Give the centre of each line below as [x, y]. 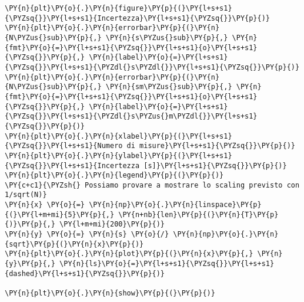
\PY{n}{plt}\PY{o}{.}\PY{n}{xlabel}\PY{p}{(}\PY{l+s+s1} [118, 136]
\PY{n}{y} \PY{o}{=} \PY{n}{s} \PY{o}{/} [87, 234]
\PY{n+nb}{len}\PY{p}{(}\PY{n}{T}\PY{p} [198, 214]
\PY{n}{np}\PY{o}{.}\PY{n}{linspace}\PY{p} [175, 205]
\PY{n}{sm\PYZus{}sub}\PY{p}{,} [169, 87]
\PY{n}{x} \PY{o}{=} [45, 205]
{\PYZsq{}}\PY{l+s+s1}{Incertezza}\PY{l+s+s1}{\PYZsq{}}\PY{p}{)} [138, 18]
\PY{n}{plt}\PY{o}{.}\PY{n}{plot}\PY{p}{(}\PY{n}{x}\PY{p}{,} [129, 254]
